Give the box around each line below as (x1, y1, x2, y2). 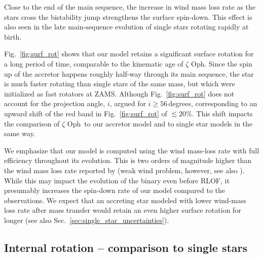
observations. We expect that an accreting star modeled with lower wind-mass (4, 195, 247, 205)
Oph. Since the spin (191, 58, 252, 69)
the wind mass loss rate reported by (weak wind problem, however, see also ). (4, 165, 245, 175)
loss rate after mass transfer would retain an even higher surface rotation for (4, 205, 241, 215)
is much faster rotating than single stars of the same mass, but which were (4, 78, 235, 89)
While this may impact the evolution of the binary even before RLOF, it (4, 175, 230, 185)
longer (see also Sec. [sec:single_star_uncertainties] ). (4, 214, 169, 225)
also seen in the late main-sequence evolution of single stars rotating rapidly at (4, 21, 249, 32)
